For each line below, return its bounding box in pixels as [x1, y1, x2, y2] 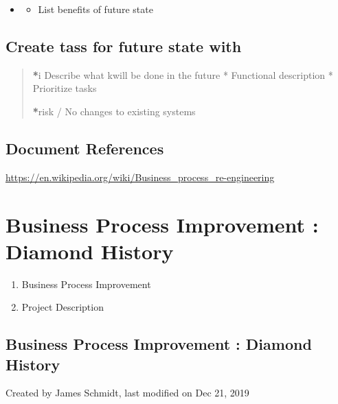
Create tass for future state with [5, 35, 242, 56]
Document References [5, 137, 164, 158]
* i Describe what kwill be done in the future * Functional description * [32, 67, 333, 82]
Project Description [21, 300, 104, 314]
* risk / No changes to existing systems [32, 104, 196, 118]
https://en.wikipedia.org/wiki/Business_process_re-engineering [5, 169, 275, 184]
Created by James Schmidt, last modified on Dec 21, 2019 [5, 385, 249, 400]
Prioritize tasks [32, 81, 97, 95]
